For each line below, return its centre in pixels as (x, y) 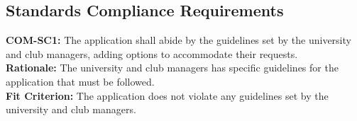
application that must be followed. (80, 81)
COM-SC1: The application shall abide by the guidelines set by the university (178, 40)
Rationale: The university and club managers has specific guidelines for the (172, 68)
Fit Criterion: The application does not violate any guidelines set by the (167, 95)
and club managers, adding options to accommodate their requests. (152, 53)
